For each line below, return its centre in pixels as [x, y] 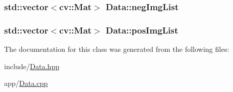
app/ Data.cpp [26, 83]
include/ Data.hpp [32, 66]
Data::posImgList [142, 30]
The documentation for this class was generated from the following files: [117, 49]
